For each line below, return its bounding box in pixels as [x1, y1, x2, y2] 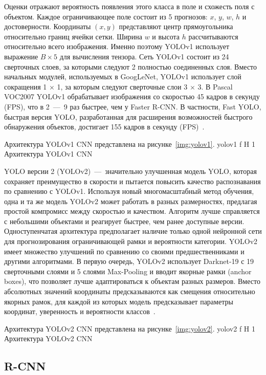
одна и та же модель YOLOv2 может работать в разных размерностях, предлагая [4, 195, 257, 206]
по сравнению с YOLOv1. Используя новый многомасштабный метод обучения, [4, 186, 254, 196]
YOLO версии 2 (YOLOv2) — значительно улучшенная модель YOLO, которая [4, 165, 257, 176]
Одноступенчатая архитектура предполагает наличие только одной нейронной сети [4, 226, 262, 236]
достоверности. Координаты [4, 21, 91, 32]
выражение [4, 51, 38, 61]
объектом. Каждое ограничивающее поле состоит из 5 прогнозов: [4, 11, 208, 21]
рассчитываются [188, 31, 238, 41]
